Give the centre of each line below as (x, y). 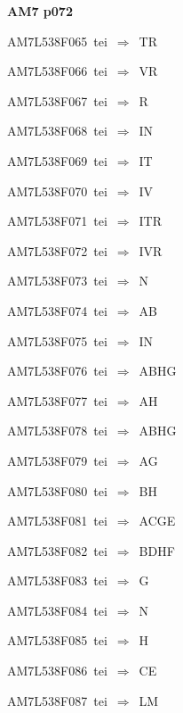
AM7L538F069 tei (57, 160)
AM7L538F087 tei (57, 700)
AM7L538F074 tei (57, 310)
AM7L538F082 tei (57, 550)
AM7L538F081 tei (57, 521)
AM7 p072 (40, 11)
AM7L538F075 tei (57, 340)
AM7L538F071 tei (57, 221)
